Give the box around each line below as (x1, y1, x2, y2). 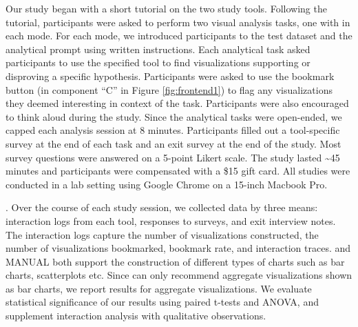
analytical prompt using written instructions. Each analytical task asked (6, 41, 310, 56)
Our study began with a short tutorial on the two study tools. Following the (6, 1, 327, 15)
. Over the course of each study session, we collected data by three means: (6, 200, 318, 215)
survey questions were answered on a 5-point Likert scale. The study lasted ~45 (6, 150, 340, 164)
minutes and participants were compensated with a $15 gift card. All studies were (6, 163, 350, 178)
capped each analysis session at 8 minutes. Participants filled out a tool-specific (6, 123, 340, 137)
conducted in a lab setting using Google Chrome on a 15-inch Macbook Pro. (6, 177, 328, 191)
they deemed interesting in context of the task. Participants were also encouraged (6, 96, 349, 110)
